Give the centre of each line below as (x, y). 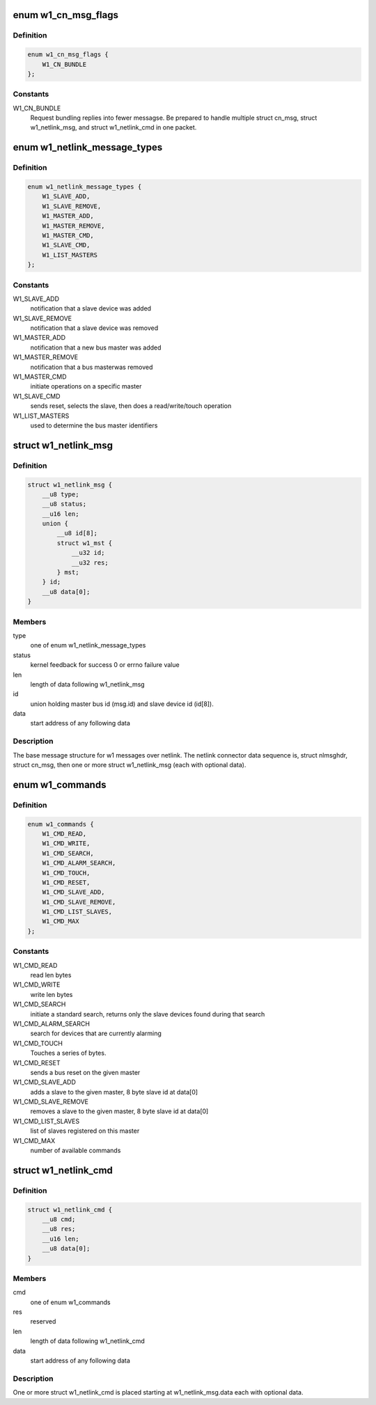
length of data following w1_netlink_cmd (88, 1341)
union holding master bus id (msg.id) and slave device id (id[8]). (122, 704)
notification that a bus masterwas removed (92, 367)
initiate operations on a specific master (86, 386)
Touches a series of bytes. (68, 1053)
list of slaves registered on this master (85, 1131)
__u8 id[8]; (77, 533)
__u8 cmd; (59, 1219)
